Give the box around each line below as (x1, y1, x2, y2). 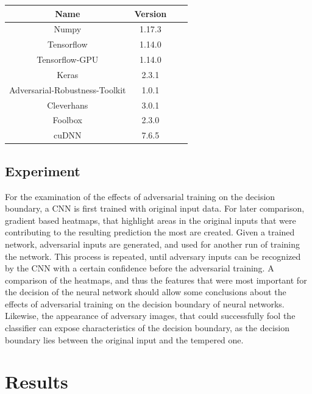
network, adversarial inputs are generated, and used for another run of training (5, 237, 300, 250)
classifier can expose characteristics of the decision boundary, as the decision (5, 321, 290, 334)
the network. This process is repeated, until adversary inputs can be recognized (5, 249, 301, 262)
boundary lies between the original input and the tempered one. (5, 333, 244, 346)
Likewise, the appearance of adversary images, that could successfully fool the (5, 309, 296, 322)
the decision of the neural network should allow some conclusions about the (5, 285, 286, 298)
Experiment (5, 161, 80, 180)
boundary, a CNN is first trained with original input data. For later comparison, (5, 202, 305, 215)
